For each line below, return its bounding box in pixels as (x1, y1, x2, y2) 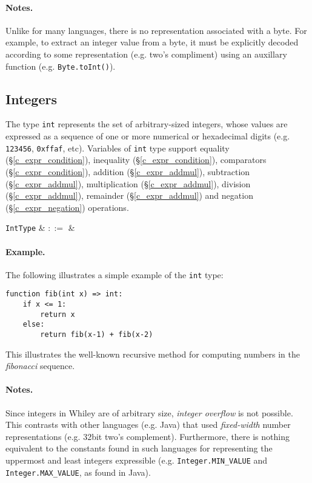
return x (40, 310, 75, 319)
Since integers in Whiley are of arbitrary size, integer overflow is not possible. (5, 406, 293, 419)
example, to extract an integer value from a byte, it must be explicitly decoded (5, 36, 299, 48)
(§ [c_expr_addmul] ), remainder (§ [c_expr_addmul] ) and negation (5, 189, 253, 202)
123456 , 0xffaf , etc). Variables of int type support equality (5, 141, 230, 154)
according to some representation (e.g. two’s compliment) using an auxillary (5, 47, 287, 60)
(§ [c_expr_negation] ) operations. (5, 201, 129, 213)
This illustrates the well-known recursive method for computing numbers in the (5, 347, 300, 360)
